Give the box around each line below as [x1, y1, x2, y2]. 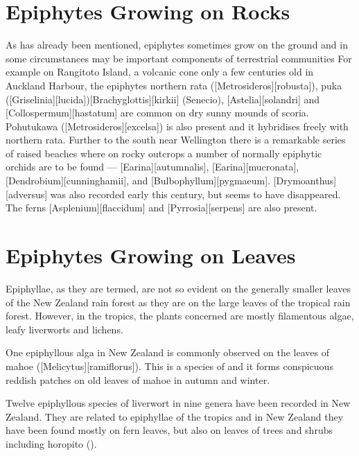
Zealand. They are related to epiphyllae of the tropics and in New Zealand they [6, 409, 344, 423]
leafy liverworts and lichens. [6, 322, 123, 336]
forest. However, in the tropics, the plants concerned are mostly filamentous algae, [6, 308, 354, 323]
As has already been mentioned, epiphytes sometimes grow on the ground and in [6, 37, 348, 52]
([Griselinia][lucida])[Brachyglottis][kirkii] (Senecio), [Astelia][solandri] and [6, 91, 320, 106]
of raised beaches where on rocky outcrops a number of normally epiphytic [6, 146, 322, 160]
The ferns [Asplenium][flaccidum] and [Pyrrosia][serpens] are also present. [6, 200, 317, 215]
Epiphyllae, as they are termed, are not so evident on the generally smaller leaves [6, 281, 351, 295]
